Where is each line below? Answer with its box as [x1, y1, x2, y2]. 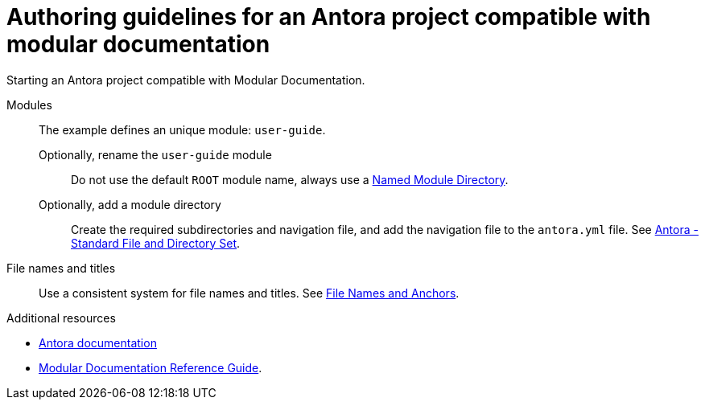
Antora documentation [39, 335, 157, 350]
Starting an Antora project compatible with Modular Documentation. [6, 72, 365, 87]
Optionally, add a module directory [39, 197, 221, 211]
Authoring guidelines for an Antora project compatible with [6, 3, 651, 31]
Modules [6, 97, 52, 112]
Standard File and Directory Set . [71, 236, 241, 250]
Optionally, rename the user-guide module [39, 147, 272, 162]
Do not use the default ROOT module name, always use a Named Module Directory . [71, 172, 509, 187]
